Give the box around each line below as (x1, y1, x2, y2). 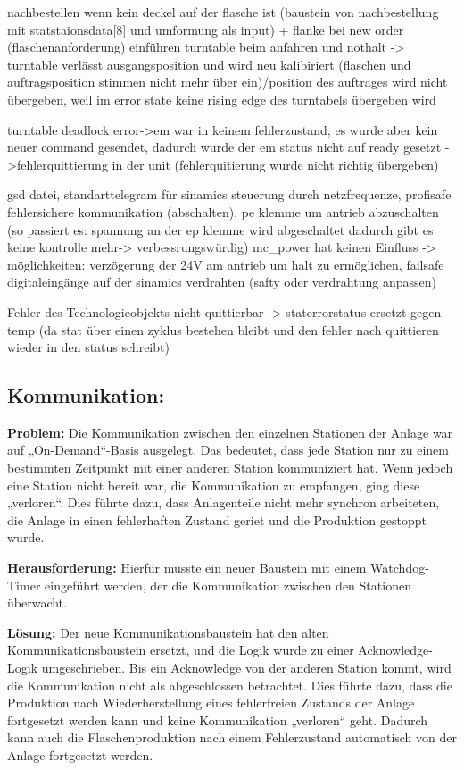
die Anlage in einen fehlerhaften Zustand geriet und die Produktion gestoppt (7, 510, 427, 529)
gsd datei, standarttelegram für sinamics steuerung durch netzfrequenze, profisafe (7, 185, 452, 204)
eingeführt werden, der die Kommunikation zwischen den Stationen (45, 575, 411, 594)
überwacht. (7, 593, 67, 612)
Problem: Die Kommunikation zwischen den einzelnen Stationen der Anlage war (7, 423, 453, 441)
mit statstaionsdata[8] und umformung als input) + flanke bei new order (7, 20, 404, 38)
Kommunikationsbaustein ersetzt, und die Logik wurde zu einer (7, 640, 354, 659)
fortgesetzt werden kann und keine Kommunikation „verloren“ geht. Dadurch (7, 710, 428, 729)
